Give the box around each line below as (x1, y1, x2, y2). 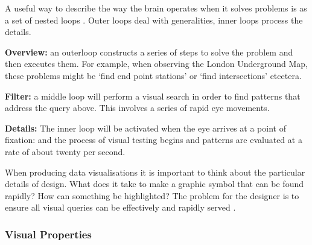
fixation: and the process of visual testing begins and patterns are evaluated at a (5, 133, 302, 146)
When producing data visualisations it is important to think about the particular (5, 165, 305, 178)
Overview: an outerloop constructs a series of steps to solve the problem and (5, 45, 293, 58)
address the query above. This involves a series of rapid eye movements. (5, 101, 270, 114)
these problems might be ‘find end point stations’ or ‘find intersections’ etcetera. (5, 69, 302, 81)
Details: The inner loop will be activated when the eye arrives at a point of (5, 121, 286, 134)
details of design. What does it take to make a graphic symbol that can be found (5, 177, 304, 190)
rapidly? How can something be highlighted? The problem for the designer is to (5, 189, 299, 202)
